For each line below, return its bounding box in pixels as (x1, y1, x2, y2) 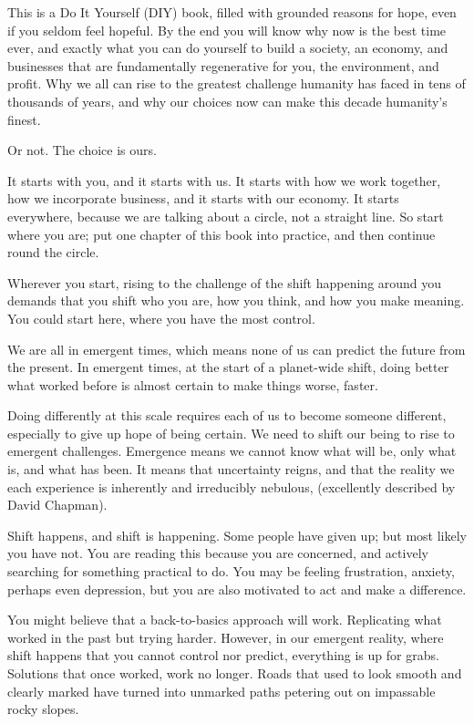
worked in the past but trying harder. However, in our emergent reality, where (7, 627, 444, 646)
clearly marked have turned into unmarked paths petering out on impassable (7, 681, 436, 700)
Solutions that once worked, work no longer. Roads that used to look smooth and (7, 664, 462, 682)
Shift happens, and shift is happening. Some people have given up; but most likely (7, 525, 467, 544)
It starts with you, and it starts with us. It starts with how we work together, (7, 171, 441, 190)
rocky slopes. (7, 699, 79, 719)
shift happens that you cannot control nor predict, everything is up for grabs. (7, 646, 439, 665)
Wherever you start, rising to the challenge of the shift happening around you (7, 273, 442, 292)
